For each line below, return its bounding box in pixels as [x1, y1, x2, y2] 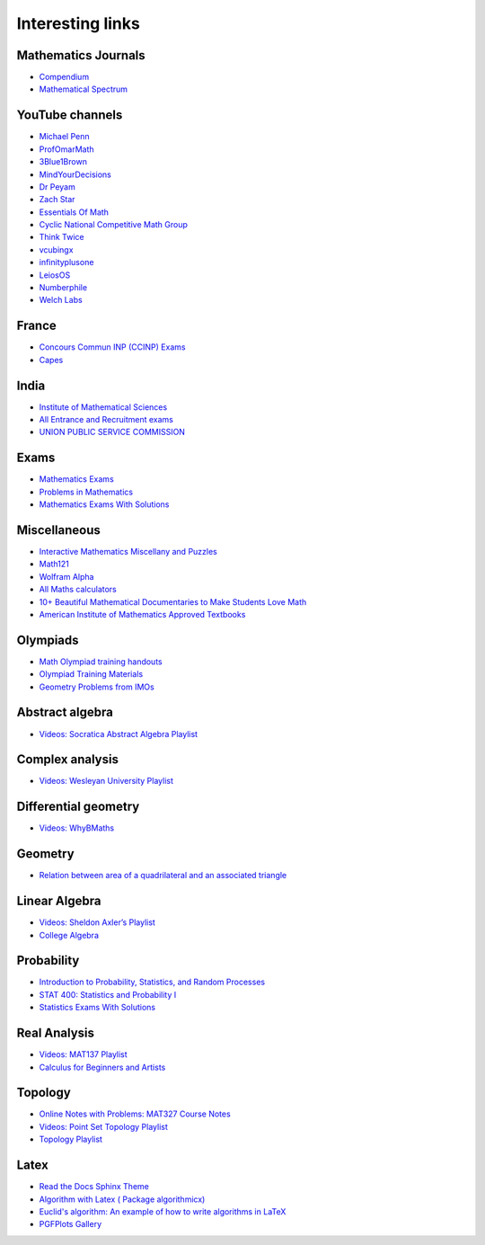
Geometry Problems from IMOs [39, 681, 154, 692]
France [16, 318, 57, 333]
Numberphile [39, 282, 88, 293]
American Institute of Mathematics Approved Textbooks [39, 609, 246, 619]
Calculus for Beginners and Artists [39, 1062, 166, 1072]
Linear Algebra [16, 894, 101, 909]
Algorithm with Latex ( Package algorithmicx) [39, 1194, 206, 1205]
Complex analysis [16, 751, 119, 768]
